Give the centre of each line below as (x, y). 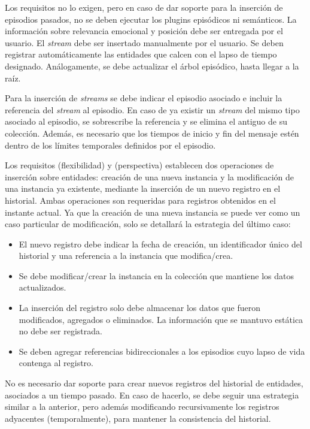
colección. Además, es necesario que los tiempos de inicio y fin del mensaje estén (152, 133)
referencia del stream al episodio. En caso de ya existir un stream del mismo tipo (152, 109)
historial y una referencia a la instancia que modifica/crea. (126, 256)
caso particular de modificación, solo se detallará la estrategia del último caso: (148, 224)
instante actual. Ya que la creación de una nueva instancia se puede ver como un (153, 212)
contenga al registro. (56, 363)
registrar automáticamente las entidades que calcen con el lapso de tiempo (141, 54)
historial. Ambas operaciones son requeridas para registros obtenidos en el (140, 200)
